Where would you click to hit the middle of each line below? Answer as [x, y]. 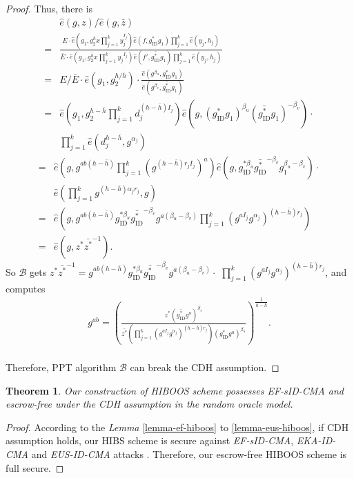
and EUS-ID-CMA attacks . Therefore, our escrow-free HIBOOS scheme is [189, 454]
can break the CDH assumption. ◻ [205, 367]
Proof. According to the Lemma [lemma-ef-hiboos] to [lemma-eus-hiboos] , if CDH [177, 427]
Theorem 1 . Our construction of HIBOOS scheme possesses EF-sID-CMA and [175, 390]
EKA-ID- [316, 440]
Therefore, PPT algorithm [61, 367]
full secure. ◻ [35, 467]
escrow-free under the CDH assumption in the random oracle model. [149, 404]
